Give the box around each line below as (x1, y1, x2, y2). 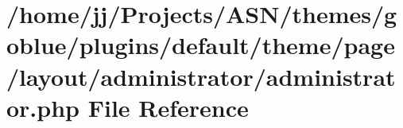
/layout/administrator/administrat (6, 60, 396, 92)
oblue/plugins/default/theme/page (6, 29, 395, 61)
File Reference (87, 91, 249, 123)
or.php (6, 91, 79, 123)
